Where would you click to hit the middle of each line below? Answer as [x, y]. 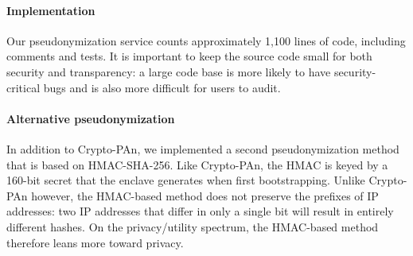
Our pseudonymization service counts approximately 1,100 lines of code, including [206, 40]
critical [23, 87]
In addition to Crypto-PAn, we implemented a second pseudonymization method [203, 148]
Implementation [51, 10]
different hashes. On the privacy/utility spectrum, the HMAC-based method [193, 226]
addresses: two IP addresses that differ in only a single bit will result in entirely [200, 211]
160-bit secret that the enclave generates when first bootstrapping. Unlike [186, 180]
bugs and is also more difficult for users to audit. [162, 87]
